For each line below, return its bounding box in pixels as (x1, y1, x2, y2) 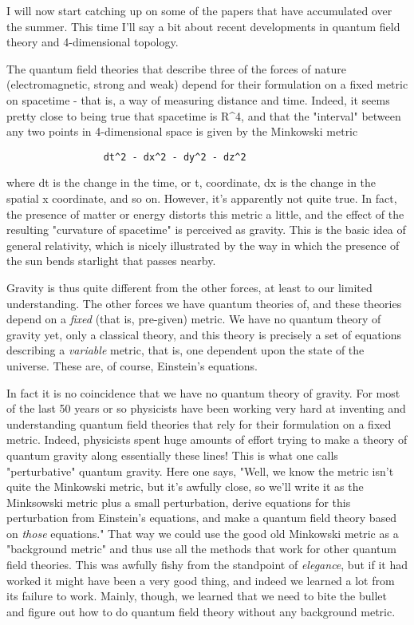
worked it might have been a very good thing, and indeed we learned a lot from (6, 572, 395, 588)
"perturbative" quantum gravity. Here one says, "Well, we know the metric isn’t (6, 462, 394, 479)
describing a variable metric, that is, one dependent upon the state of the (6, 342, 365, 358)
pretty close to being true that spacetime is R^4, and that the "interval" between (6, 107, 401, 124)
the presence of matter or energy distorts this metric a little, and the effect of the (6, 205, 404, 222)
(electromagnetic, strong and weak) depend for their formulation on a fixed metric (6, 76, 408, 93)
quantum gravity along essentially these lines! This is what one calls (6, 446, 338, 463)
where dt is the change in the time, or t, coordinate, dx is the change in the (6, 174, 377, 191)
